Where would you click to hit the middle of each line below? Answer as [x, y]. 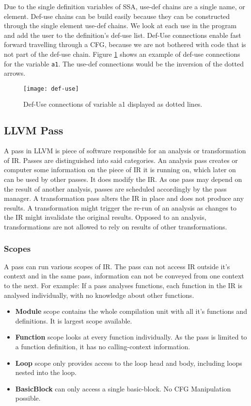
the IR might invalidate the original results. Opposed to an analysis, [105, 217]
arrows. [15, 73]
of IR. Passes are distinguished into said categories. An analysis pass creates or [121, 160]
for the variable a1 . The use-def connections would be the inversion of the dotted [124, 63]
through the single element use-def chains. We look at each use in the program [120, 25]
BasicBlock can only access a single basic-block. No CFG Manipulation [123, 388]
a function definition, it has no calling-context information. [103, 346]
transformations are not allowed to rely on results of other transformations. [116, 227]
